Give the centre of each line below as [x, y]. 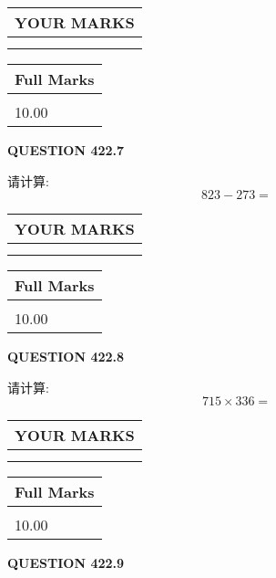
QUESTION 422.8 [66, 357]
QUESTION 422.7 [66, 150]
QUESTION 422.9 [66, 563]
